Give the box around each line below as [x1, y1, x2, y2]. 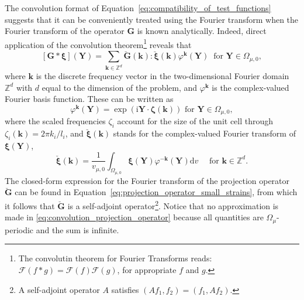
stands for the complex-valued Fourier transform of [113, 127, 296, 139]
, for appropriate [117, 263, 177, 275]
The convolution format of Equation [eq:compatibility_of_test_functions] [5, 2, 271, 13]
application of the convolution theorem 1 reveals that [5, 36, 192, 50]
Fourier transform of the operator [5, 25, 125, 37]
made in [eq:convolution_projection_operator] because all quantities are [5, 211, 264, 223]
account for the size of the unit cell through [117, 115, 274, 127]
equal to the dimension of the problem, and [42, 81, 198, 93]
